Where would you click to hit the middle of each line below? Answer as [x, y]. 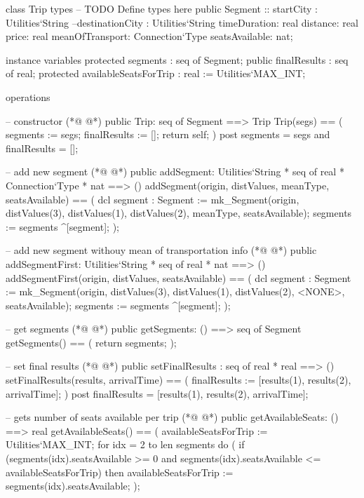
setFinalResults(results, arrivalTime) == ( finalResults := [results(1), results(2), [178, 380]
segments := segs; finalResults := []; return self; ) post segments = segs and [168, 134]
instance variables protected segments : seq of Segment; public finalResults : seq [177, 59]
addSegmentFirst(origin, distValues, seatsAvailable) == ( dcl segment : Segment [178, 277]
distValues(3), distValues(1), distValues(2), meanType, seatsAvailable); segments [179, 213]
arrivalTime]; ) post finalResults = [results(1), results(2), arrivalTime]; [157, 393]
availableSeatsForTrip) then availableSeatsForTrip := [120, 472]
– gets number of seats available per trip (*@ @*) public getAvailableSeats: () [172, 417]
